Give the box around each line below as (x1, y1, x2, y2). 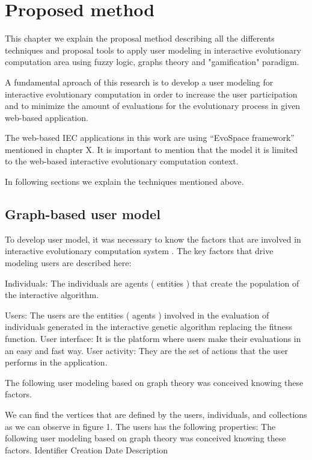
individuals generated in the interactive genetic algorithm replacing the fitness (5, 320, 292, 333)
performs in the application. (5, 356, 108, 368)
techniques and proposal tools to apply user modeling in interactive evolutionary (5, 43, 301, 56)
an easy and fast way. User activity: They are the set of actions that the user (5, 344, 289, 356)
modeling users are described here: (5, 256, 132, 269)
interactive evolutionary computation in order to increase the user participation (5, 87, 298, 100)
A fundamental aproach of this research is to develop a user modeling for (5, 75, 274, 88)
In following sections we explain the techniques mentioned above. (5, 175, 244, 188)
